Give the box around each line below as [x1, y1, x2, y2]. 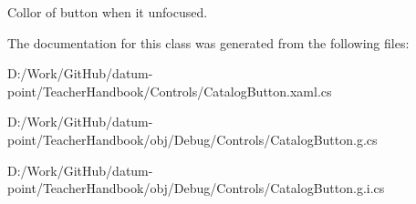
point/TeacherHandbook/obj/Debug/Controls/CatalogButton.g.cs [7, 129, 378, 148]
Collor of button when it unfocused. [7, 3, 208, 21]
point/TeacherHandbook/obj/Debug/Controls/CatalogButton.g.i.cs [7, 178, 385, 198]
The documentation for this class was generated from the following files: [7, 33, 410, 52]
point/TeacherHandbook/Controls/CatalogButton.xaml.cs [7, 81, 332, 100]
